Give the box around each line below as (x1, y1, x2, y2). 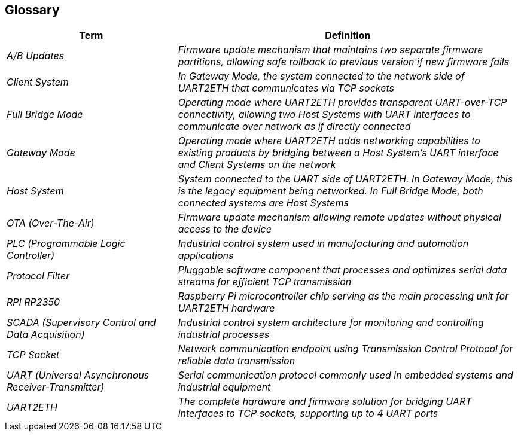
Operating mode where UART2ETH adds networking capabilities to (178, 135, 480, 147)
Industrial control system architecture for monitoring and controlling (178, 316, 484, 329)
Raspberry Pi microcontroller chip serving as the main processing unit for (178, 290, 509, 303)
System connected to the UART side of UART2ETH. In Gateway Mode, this (178, 173, 513, 185)
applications (178, 249, 234, 262)
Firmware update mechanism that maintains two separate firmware (178, 44, 483, 56)
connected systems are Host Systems (178, 197, 349, 209)
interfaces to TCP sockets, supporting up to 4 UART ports (178, 407, 438, 420)
